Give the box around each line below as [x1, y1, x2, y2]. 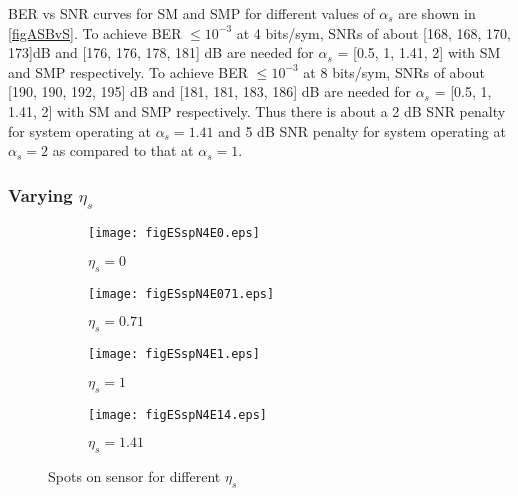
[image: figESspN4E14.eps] [88, 407, 267, 422]
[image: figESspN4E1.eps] [88, 347, 260, 362]
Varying [8, 182, 73, 207]
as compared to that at [52, 140, 194, 161]
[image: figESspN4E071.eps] [88, 286, 275, 301]
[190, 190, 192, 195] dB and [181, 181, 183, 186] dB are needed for [8, 81, 411, 102]
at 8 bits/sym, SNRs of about [303, 61, 486, 82]
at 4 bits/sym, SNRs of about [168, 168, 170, [236, 22, 511, 43]
